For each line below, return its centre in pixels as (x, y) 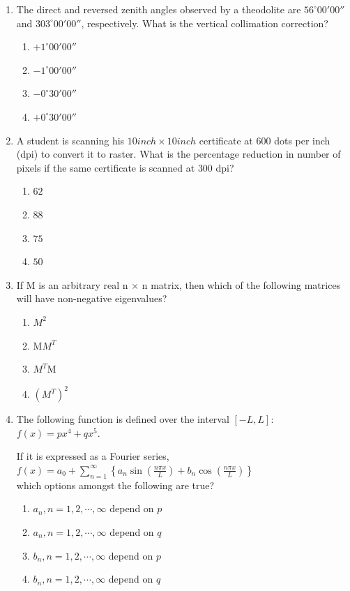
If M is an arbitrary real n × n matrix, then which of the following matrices (178, 284)
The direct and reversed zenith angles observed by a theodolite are (159, 9)
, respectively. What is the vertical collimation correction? (205, 23)
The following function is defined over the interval (123, 419)
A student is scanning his (70, 140)
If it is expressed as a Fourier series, (93, 456)
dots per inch (302, 140)
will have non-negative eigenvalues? (92, 298)
